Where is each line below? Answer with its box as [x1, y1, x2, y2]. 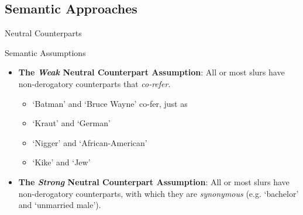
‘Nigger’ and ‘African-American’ [32, 136, 147, 148]
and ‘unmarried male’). [18, 199, 101, 211]
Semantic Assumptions [5, 46, 86, 58]
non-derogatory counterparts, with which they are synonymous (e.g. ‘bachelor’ [18, 187, 299, 199]
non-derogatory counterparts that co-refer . [18, 77, 171, 89]
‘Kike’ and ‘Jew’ [32, 156, 91, 168]
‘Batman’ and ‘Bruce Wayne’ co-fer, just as [32, 97, 188, 109]
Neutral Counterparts [5, 27, 82, 39]
